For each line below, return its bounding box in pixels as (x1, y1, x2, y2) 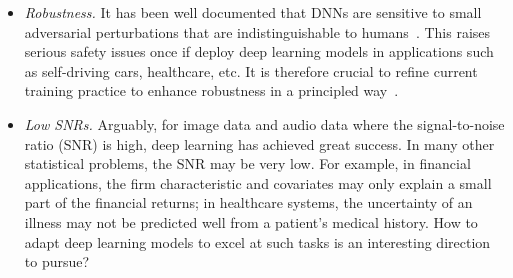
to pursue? (24, 251, 90, 272)
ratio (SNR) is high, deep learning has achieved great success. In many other (24, 133, 495, 154)
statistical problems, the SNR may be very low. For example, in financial (24, 153, 471, 174)
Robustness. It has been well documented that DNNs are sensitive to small (24, 2, 482, 22)
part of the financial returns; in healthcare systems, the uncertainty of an (24, 192, 473, 213)
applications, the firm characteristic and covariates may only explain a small (24, 172, 492, 193)
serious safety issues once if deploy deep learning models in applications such (24, 41, 494, 62)
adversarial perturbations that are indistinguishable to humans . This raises (24, 21, 491, 42)
